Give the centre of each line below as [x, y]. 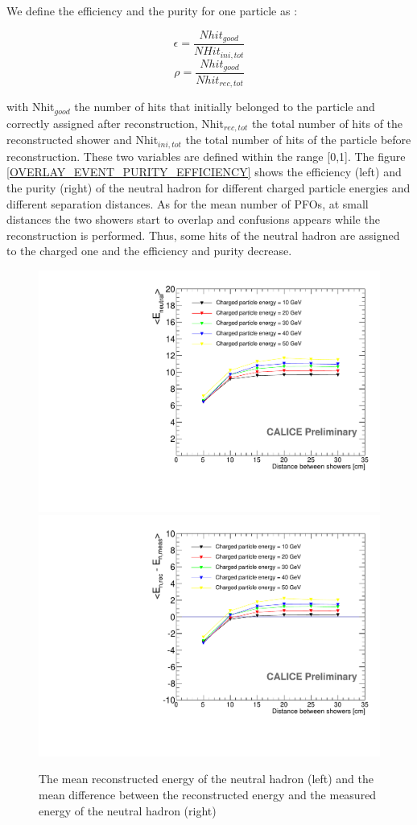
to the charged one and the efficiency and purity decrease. [149, 251]
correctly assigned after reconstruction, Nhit [115, 123]
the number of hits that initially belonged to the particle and [225, 107]
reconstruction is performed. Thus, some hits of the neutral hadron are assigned [203, 235]
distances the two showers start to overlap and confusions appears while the [193, 219]
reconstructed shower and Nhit [83, 140]
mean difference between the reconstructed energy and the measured [208, 795]
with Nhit [31, 107]
